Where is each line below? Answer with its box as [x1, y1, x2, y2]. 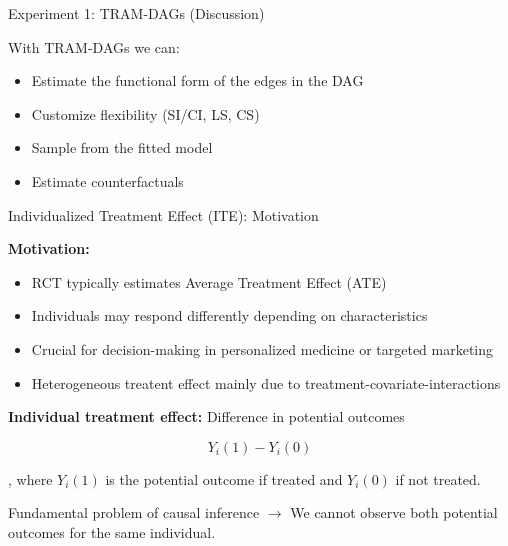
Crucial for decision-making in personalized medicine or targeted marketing [31, 338, 494, 359]
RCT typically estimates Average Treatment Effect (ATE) [31, 271, 387, 292]
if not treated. [395, 468, 481, 489]
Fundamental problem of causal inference [8, 502, 260, 523]
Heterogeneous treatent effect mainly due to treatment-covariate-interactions [31, 372, 501, 393]
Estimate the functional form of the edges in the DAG [31, 70, 364, 91]
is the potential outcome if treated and [105, 468, 343, 489]
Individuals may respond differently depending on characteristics [31, 305, 428, 326]
